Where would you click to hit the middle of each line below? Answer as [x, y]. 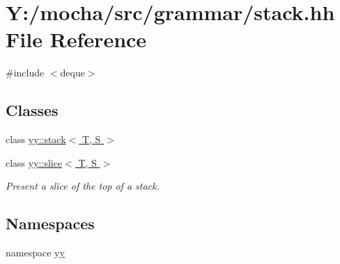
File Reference [76, 39]
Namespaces [50, 223]
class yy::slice [34, 162]
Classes [32, 110]
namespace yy [35, 253]
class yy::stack [36, 139]
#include [25, 73]
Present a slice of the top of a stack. [83, 186]
